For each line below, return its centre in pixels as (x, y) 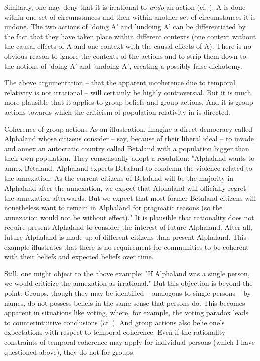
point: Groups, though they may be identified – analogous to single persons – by (128, 293)
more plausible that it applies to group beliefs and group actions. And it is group (129, 102)
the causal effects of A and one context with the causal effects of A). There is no (128, 46)
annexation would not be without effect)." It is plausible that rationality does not (129, 217)
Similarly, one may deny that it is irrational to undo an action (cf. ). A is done (125, 7)
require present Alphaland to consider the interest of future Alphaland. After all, (128, 227)
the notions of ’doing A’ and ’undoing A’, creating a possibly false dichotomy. (123, 65)
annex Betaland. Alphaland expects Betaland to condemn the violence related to (128, 168)
